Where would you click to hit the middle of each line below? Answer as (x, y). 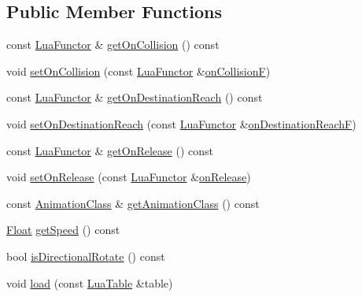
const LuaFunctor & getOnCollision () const (113, 45)
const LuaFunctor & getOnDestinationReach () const (135, 97)
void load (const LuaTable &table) (90, 282)
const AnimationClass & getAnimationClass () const (133, 203)
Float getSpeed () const (63, 230)
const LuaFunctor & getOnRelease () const (110, 150)
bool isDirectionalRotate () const (86, 256)
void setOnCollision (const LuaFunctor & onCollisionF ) (139, 71)
